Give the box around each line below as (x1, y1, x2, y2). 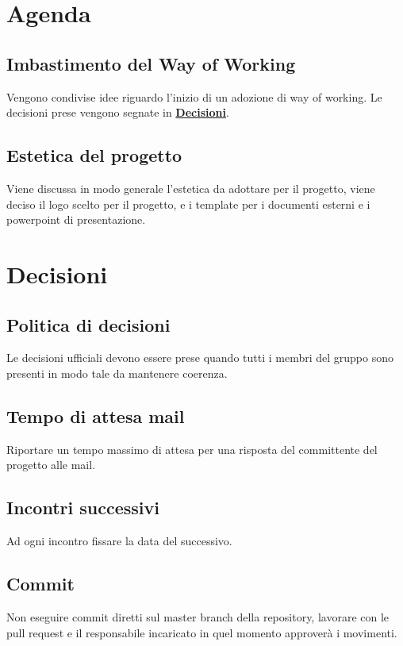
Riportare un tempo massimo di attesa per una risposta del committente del (6, 440, 378, 457)
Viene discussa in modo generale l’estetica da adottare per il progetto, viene (6, 179, 375, 196)
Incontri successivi (6, 495, 159, 520)
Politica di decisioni (6, 312, 171, 336)
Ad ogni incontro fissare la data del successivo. (6, 533, 232, 549)
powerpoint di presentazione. (6, 211, 146, 228)
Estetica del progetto (6, 143, 182, 167)
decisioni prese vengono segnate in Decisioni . (6, 104, 229, 121)
